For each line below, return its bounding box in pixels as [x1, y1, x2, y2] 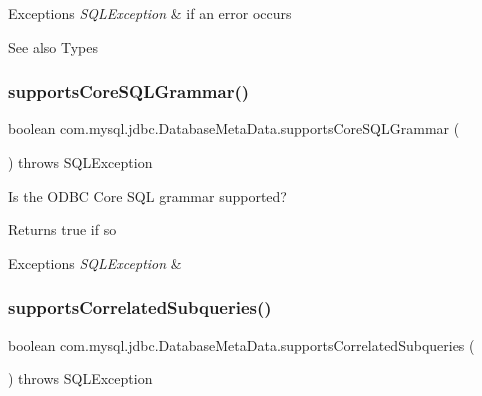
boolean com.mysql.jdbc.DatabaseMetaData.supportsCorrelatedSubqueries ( [8, 334, 475, 355]
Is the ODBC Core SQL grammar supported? [8, 185, 287, 206]
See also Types [8, 36, 98, 57]
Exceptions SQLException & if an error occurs [8, 3, 292, 23]
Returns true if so [8, 219, 117, 240]
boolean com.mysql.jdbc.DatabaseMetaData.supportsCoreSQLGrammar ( [8, 118, 460, 139]
